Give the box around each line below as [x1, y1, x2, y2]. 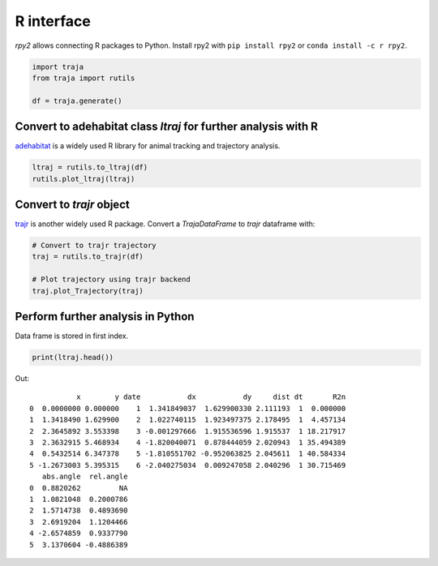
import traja [32, 62, 84, 71]
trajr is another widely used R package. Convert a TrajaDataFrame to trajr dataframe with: [15, 219, 316, 229]
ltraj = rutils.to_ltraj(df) [32, 163, 148, 172]
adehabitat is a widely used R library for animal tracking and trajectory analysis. [15, 141, 281, 151]
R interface [15, 12, 91, 30]
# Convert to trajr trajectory [32, 241, 157, 251]
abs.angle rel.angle [41, 472, 128, 482]
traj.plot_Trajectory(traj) [32, 286, 144, 295]
